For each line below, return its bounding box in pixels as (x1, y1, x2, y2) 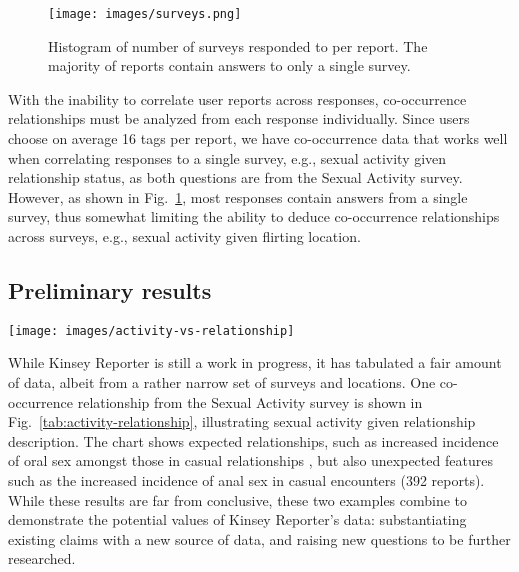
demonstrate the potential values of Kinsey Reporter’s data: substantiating (8, 509, 467, 530)
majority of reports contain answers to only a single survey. (48, 55, 411, 76)
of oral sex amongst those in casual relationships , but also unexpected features (8, 450, 493, 471)
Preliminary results (8, 274, 212, 305)
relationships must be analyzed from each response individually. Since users (8, 108, 470, 129)
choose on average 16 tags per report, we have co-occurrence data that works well (8, 128, 508, 149)
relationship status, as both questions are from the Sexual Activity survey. (8, 167, 463, 188)
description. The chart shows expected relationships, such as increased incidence (8, 430, 499, 451)
